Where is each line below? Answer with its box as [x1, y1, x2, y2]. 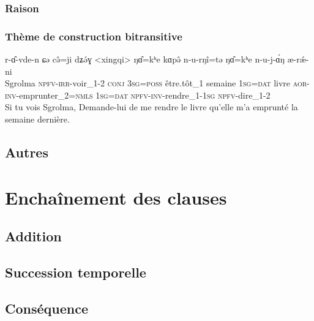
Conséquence [5, 298, 88, 317]
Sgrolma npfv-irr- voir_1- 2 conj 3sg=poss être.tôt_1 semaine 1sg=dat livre [5, 77, 291, 89]
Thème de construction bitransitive [5, 28, 182, 43]
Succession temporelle [5, 262, 146, 281]
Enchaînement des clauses [5, 184, 227, 210]
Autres [5, 143, 48, 162]
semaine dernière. [5, 113, 70, 126]
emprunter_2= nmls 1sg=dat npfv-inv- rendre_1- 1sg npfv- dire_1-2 [19, 88, 271, 101]
